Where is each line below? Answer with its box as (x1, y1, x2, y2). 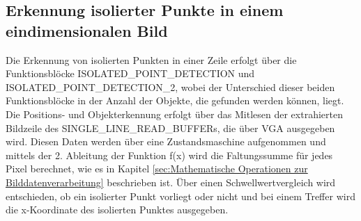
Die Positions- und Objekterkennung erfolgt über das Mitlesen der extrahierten (6, 106, 343, 121)
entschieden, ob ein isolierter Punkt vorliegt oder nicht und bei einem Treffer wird (6, 188, 355, 203)
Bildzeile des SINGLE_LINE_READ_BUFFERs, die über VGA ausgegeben (6, 120, 335, 135)
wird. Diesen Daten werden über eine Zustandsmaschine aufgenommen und (6, 134, 326, 149)
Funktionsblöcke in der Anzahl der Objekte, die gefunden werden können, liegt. (6, 93, 344, 108)
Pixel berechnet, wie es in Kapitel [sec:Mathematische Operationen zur (6, 161, 308, 176)
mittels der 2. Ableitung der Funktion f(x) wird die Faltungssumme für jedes (6, 147, 333, 162)
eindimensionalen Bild (6, 19, 168, 41)
